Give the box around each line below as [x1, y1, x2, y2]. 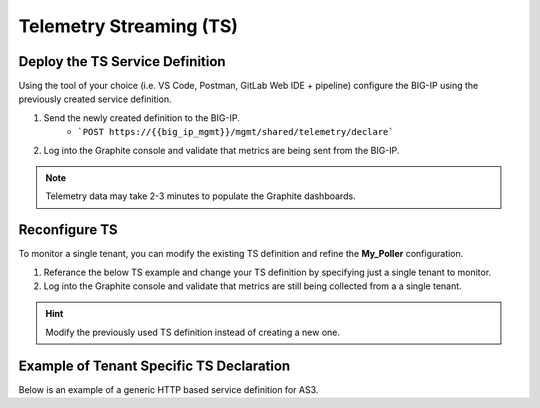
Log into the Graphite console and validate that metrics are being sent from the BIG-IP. [43, 144, 400, 156]
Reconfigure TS [18, 221, 119, 239]
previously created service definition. [18, 93, 172, 105]
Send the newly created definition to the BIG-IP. [43, 111, 240, 124]
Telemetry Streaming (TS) [18, 15, 239, 37]
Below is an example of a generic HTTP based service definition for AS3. [18, 383, 319, 395]
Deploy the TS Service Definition [18, 53, 226, 70]
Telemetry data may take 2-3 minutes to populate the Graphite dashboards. [45, 190, 356, 202]
